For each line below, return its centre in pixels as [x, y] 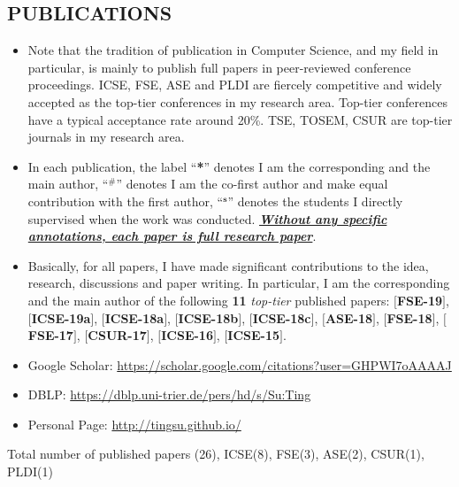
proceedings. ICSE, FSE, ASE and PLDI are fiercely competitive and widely [235, 85]
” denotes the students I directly [315, 201]
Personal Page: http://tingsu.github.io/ [134, 424]
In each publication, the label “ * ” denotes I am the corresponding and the [229, 166]
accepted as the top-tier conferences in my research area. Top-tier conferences [237, 101]
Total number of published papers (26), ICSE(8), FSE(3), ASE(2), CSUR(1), [216, 454]
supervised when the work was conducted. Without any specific [207, 218]
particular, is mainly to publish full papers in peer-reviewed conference [219, 67]
